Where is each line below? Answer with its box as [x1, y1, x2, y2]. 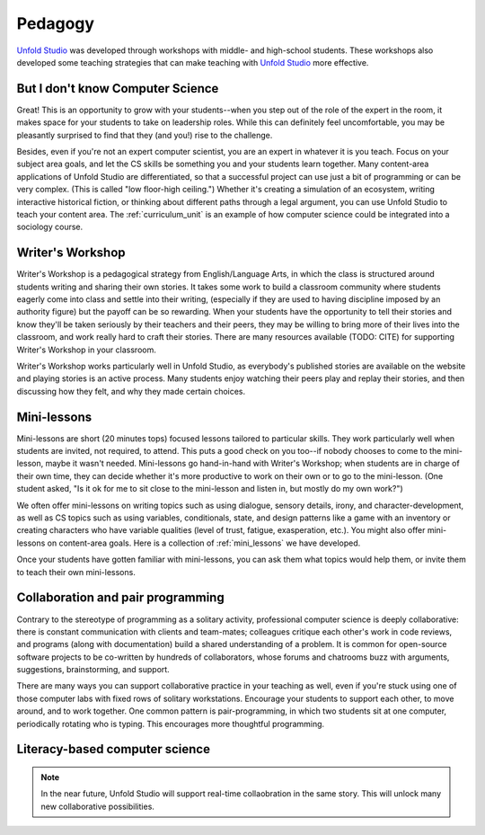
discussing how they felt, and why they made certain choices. [16, 386, 246, 396]
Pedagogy [16, 13, 94, 33]
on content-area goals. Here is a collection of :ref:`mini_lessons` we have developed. [47, 537, 361, 548]
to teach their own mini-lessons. [16, 566, 137, 577]
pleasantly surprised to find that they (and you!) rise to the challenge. [16, 129, 273, 140]
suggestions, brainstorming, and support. [16, 664, 170, 675]
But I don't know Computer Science [16, 81, 219, 96]
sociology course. [16, 221, 84, 233]
